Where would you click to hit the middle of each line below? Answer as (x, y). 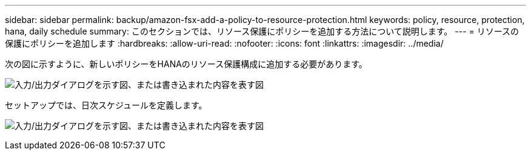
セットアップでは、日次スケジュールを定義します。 (106, 105)
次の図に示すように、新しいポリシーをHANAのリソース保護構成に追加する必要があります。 (186, 64)
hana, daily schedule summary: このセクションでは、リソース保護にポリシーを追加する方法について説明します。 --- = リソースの (262, 31)
